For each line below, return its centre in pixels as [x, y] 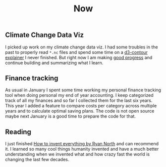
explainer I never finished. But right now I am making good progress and [79, 57]
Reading [18, 132]
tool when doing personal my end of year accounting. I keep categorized [79, 95]
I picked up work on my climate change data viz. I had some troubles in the [82, 47]
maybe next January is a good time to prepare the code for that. [71, 116]
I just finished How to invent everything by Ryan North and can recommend [82, 144]
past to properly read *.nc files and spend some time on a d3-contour [76, 52]
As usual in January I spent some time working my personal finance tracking [83, 90]
